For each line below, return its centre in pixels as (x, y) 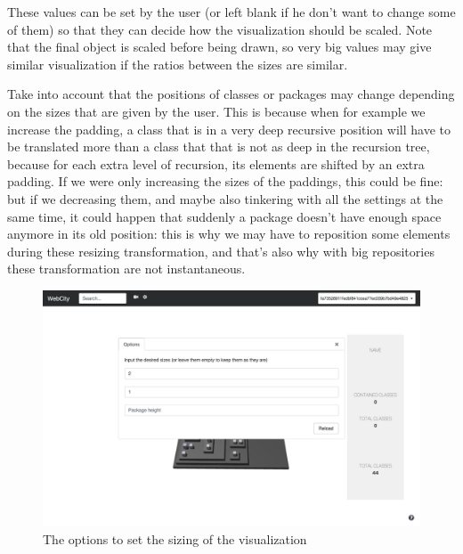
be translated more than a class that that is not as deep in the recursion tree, (219, 147)
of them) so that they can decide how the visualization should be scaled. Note (220, 29)
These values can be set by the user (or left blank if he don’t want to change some (231, 12)
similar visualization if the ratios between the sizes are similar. (178, 64)
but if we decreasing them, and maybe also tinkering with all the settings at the (225, 198)
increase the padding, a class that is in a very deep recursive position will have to (229, 129)
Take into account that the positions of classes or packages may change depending (231, 94)
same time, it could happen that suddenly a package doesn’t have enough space (224, 216)
